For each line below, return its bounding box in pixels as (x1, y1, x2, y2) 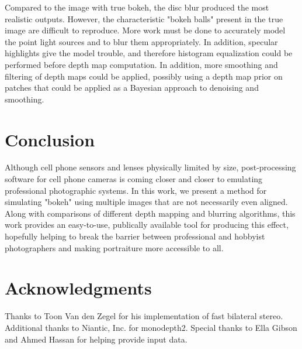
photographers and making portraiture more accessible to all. (5, 241, 224, 254)
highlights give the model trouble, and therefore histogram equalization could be (5, 47, 293, 59)
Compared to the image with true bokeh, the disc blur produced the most (5, 1, 269, 13)
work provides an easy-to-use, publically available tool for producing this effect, (5, 218, 289, 231)
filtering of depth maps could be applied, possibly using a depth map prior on (5, 70, 283, 82)
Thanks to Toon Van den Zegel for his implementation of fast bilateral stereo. (5, 310, 283, 322)
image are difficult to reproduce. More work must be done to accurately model (5, 24, 286, 36)
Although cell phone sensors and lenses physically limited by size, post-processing (5, 161, 296, 173)
